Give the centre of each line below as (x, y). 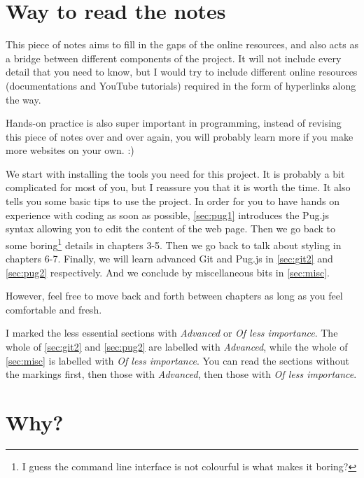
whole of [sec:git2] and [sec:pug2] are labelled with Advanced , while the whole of (177, 347)
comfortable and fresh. (54, 309)
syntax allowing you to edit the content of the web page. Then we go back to (170, 229)
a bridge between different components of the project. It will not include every (174, 58)
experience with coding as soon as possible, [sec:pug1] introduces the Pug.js (168, 215)
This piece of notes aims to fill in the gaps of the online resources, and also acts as (182, 44)
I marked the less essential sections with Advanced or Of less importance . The (172, 333)
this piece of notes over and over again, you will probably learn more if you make (180, 136)
